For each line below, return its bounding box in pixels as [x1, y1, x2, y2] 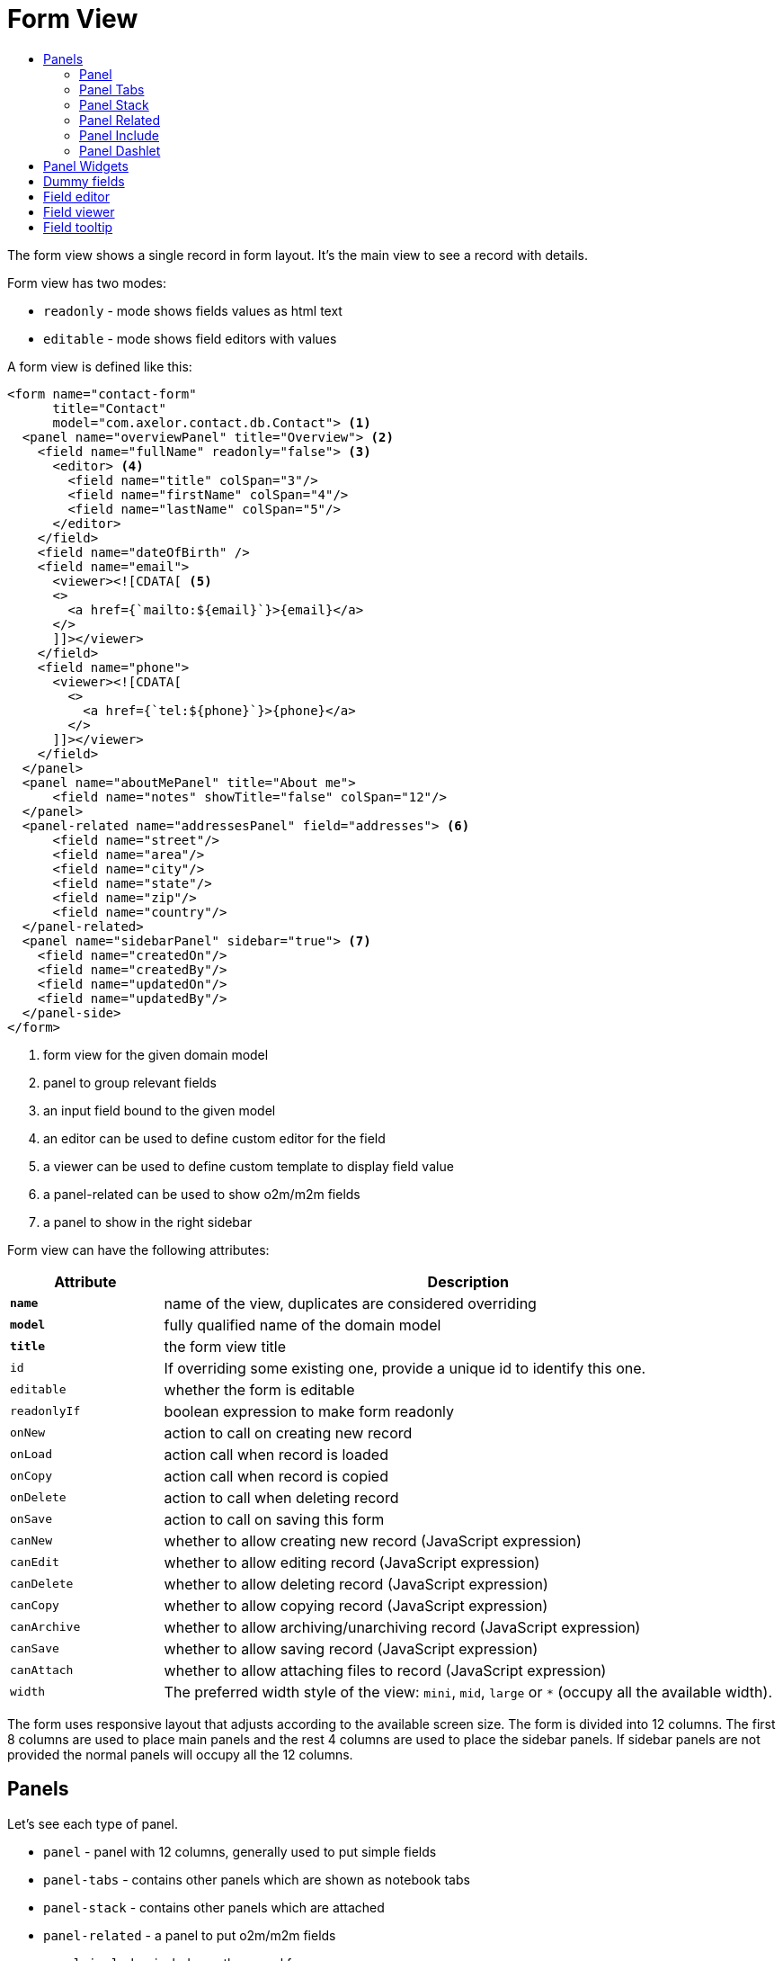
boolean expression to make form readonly [164, 1401, 455, 1420]
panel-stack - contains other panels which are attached [43, 1899, 385, 1915]
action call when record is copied [164, 1466, 388, 1485]
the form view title [164, 1337, 286, 1356]
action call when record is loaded [164, 1445, 388, 1464]
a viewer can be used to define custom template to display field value [43, 1158, 454, 1174]
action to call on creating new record [164, 1423, 413, 1442]
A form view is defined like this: [7, 358, 192, 374]
